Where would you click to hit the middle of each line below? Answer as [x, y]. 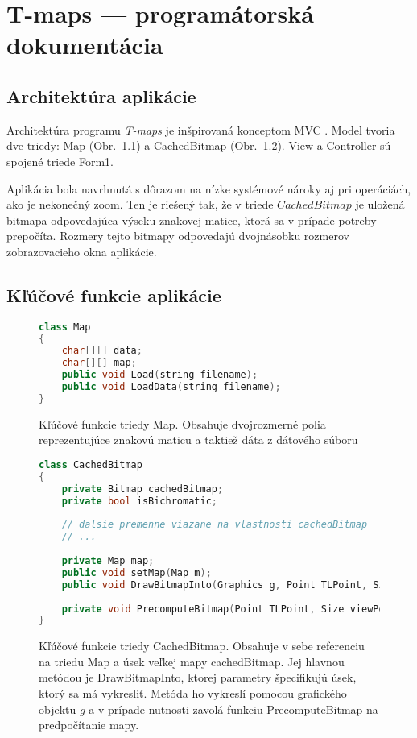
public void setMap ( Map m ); [136, 572]
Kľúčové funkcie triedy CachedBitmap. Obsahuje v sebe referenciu [202, 646]
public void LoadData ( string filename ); [171, 387]
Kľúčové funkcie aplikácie [114, 294]
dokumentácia [85, 45]
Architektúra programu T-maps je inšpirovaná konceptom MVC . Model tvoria [201, 129]
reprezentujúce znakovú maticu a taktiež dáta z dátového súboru [198, 439]
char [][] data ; [102, 351]
